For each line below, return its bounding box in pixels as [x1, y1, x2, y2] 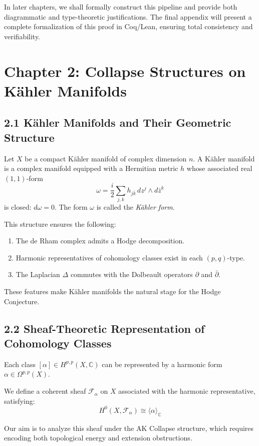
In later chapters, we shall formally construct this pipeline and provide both [4, 2, 237, 12]
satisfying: [4, 395, 35, 406]
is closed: [4, 202, 32, 212]
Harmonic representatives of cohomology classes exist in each [16, 252, 203, 262]
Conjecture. [4, 296, 40, 306]
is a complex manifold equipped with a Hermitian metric [4, 163, 178, 173]
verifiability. [4, 31, 41, 41]
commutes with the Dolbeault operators [70, 269, 193, 280]
